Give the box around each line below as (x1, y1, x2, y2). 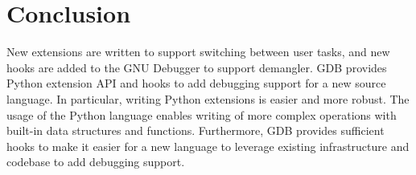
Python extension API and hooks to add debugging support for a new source (6, 75, 386, 92)
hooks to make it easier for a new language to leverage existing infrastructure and (6, 137, 410, 154)
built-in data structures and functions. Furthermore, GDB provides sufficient (6, 122, 385, 139)
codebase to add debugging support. (6, 153, 185, 170)
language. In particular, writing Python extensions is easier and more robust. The (6, 90, 410, 107)
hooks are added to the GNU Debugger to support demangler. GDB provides (6, 59, 387, 75)
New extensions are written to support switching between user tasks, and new (6, 43, 390, 60)
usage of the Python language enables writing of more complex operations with (6, 106, 397, 123)
